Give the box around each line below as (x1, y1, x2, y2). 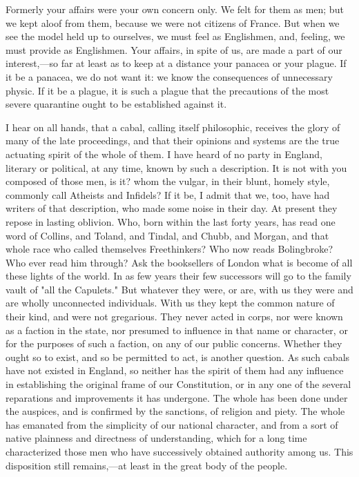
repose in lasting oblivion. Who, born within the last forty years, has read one (6, 214, 336, 228)
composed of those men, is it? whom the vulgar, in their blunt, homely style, (6, 174, 330, 188)
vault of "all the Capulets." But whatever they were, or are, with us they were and (6, 282, 353, 296)
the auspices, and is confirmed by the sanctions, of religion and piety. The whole (6, 404, 345, 418)
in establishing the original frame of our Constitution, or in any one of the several (6, 377, 351, 391)
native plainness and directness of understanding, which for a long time (6, 431, 307, 445)
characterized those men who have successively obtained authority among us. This (6, 445, 353, 458)
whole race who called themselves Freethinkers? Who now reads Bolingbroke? (6, 242, 333, 256)
